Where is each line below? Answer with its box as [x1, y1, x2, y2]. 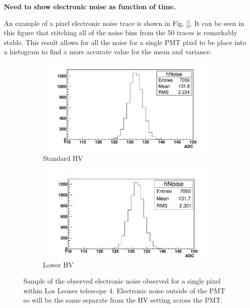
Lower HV [43, 259, 74, 269]
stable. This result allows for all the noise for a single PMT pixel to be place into [4, 37, 246, 47]
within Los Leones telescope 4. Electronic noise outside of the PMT [23, 285, 225, 295]
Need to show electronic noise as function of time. [4, 1, 176, 11]
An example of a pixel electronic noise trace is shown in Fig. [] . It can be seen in [4, 18, 245, 28]
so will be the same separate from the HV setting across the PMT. [23, 295, 223, 305]
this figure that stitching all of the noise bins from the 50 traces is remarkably [4, 27, 237, 38]
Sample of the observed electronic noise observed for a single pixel [23, 276, 221, 286]
